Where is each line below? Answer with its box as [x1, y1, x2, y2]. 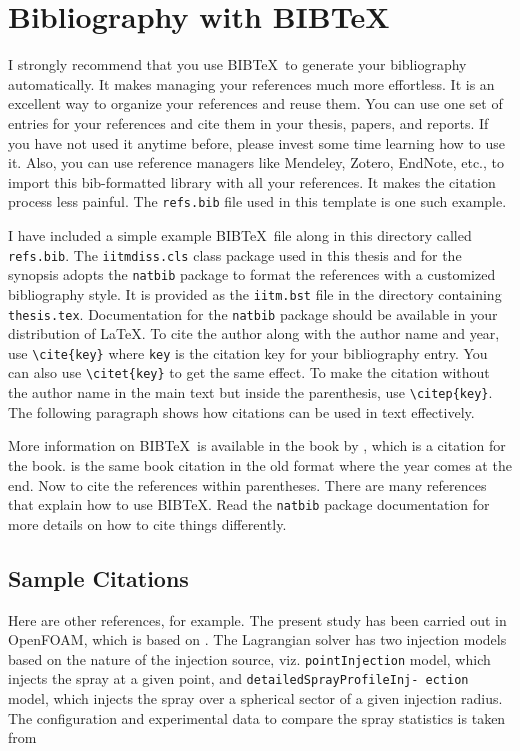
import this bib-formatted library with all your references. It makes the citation [8, 171, 496, 192]
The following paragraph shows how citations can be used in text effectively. [8, 401, 475, 422]
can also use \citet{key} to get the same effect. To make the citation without [8, 362, 490, 383]
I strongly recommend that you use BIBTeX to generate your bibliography [8, 54, 467, 75]
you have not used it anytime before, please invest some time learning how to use [8, 132, 506, 153]
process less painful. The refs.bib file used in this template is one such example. [8, 191, 507, 212]
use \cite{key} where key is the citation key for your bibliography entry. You [8, 342, 488, 363]
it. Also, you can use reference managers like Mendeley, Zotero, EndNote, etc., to [8, 152, 504, 173]
